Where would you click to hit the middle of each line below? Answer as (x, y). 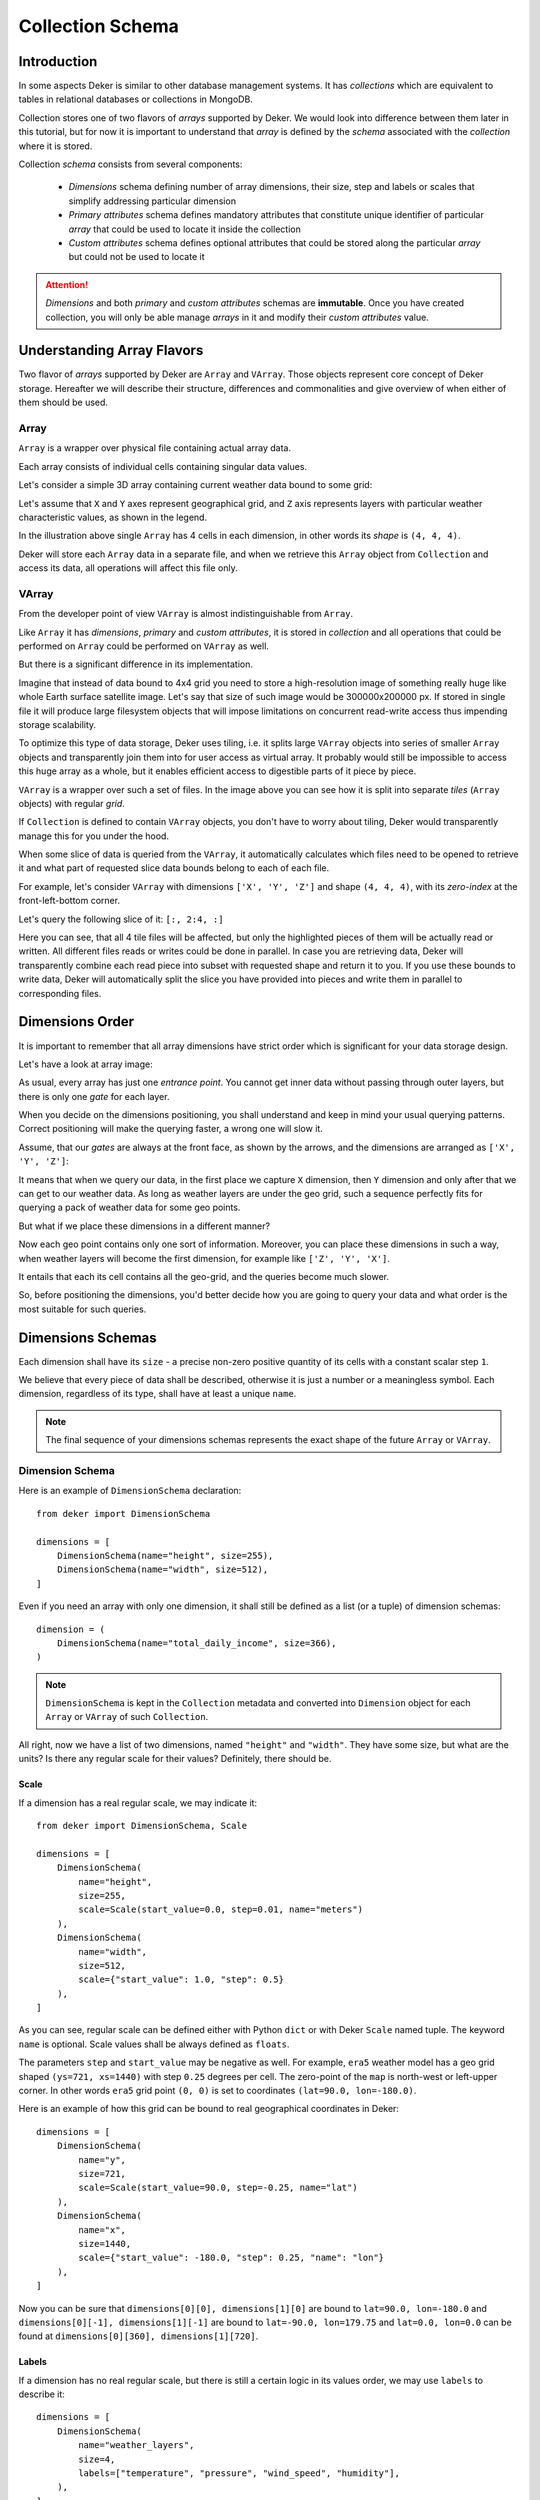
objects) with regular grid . (71, 803)
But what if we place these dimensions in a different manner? (144, 1226)
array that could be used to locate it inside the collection (185, 229)
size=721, (102, 2173)
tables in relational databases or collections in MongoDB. (136, 99)
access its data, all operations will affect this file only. (128, 568)
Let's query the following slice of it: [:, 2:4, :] (121, 919)
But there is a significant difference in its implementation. (136, 664)
